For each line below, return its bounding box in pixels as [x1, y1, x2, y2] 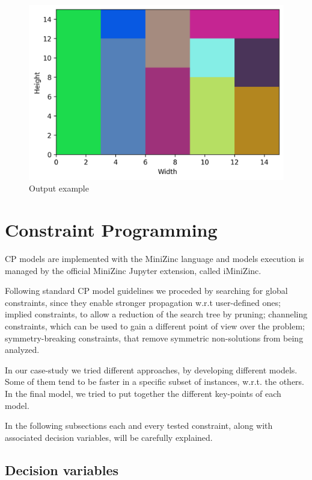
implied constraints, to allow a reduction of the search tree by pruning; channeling [5, 308, 308, 320]
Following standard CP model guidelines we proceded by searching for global [5, 284, 288, 297]
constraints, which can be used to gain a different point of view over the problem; [5, 319, 305, 332]
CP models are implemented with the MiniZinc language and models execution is [5, 252, 304, 264]
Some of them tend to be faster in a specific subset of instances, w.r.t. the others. [5, 375, 305, 388]
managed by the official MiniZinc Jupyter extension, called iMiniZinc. [5, 264, 262, 276]
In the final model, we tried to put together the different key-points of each [5, 387, 281, 399]
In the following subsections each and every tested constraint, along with [5, 419, 273, 432]
